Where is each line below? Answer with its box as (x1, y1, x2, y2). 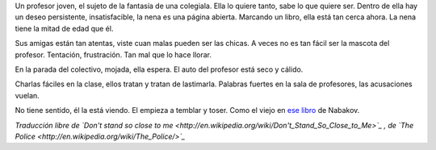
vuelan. (15, 90, 40, 100)
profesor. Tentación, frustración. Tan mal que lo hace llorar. (15, 49, 212, 60)
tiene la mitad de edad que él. (15, 23, 114, 33)
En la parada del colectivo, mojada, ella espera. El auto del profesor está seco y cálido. (15, 65, 304, 74)
